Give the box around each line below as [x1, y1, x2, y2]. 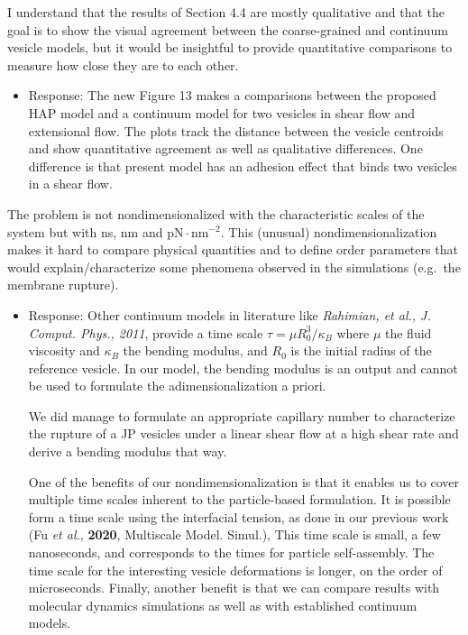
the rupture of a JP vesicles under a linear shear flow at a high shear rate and [28, 424, 459, 443]
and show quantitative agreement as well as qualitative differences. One [28, 139, 423, 158]
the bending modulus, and [123, 341, 268, 360]
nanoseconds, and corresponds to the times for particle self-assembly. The [28, 543, 435, 562]
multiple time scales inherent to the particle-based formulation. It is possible [28, 490, 451, 509]
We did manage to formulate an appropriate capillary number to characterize [28, 406, 455, 425]
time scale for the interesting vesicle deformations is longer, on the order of [28, 560, 443, 579]
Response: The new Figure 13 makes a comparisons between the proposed [28, 86, 436, 105]
